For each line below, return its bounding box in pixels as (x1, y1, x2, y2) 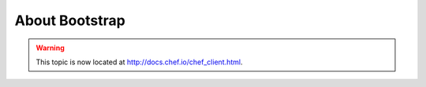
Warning (35, 43, 65, 53)
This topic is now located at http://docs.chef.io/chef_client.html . (35, 57, 243, 67)
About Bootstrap (14, 12, 125, 29)
